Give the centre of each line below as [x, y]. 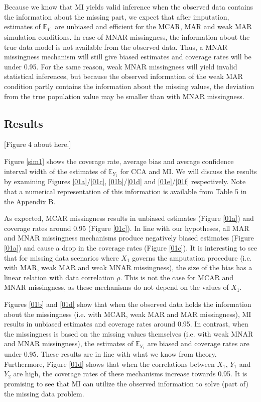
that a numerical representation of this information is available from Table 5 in [125, 191]
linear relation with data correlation [59, 277]
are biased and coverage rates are [198, 343]
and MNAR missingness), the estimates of [69, 343]
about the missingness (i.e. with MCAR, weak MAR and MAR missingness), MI [128, 314]
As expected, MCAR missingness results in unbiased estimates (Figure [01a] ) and [129, 218]
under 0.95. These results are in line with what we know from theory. [110, 354]
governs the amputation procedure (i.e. [192, 257]
